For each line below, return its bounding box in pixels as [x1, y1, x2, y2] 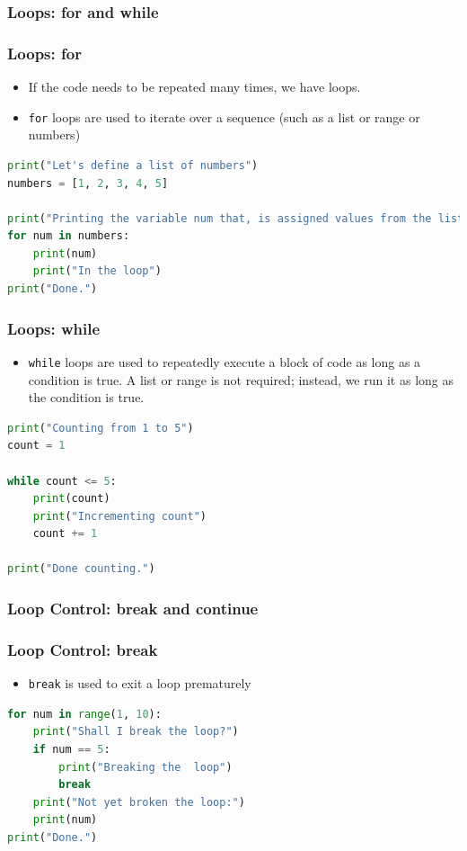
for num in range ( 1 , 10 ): [7, 707, 162, 721]
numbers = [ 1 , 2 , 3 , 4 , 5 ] [7, 176, 169, 190]
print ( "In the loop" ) [32, 264, 162, 278]
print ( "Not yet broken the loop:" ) [32, 795, 245, 809]
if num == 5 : [32, 742, 110, 756]
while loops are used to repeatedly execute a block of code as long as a [28, 352, 421, 371]
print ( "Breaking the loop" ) [58, 760, 233, 774]
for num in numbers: [7, 229, 130, 243]
